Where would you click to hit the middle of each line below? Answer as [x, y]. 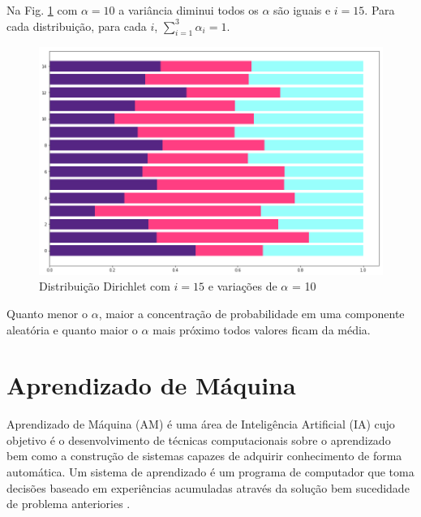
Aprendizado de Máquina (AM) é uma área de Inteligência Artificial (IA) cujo [201, 424]
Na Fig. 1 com [42, 10]
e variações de [243, 286]
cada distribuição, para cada [77, 26]
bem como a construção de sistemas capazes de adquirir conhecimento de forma [204, 456]
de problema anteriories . [69, 504]
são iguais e [302, 10]
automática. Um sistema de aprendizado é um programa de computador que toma [210, 472]
